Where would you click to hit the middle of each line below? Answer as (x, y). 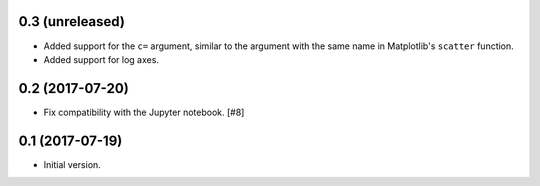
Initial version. (72, 164)
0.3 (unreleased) (71, 21)
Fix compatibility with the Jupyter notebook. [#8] (144, 112)
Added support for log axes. (101, 59)
